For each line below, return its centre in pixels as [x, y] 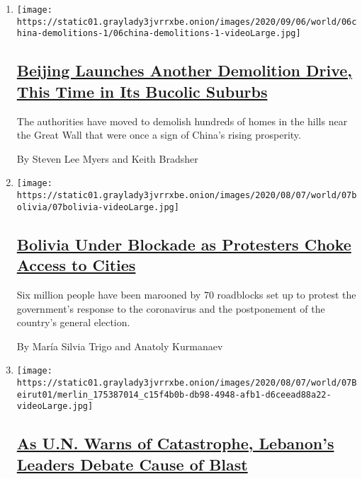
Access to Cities [76, 265]
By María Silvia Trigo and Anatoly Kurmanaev [120, 346]
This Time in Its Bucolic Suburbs [142, 91]
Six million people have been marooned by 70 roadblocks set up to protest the [186, 294]
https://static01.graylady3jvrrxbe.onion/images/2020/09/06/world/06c [187, 22]
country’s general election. [73, 322]
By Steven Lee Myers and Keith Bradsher [107, 158]
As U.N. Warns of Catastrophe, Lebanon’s [175, 443]
